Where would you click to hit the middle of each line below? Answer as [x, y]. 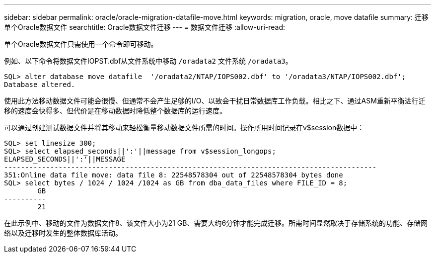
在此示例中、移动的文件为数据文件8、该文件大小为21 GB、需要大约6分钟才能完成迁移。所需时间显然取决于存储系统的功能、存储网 [216, 223]
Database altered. [40, 85]
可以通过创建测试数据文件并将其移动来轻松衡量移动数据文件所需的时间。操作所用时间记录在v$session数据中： [184, 128]
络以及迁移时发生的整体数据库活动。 [63, 233]
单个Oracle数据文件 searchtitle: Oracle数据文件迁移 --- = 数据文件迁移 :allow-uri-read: [145, 27]
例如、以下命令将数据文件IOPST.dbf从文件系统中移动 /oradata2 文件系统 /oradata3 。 [148, 61]
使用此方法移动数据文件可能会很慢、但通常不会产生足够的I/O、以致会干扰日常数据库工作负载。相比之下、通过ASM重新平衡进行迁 [215, 101]
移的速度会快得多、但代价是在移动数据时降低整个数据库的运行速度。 [115, 111]
